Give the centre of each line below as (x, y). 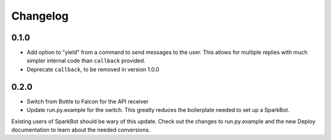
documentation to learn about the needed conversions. (81, 130)
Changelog (40, 16)
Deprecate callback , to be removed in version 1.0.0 (93, 69)
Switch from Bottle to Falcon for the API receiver (88, 101)
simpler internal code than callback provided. (86, 61)
